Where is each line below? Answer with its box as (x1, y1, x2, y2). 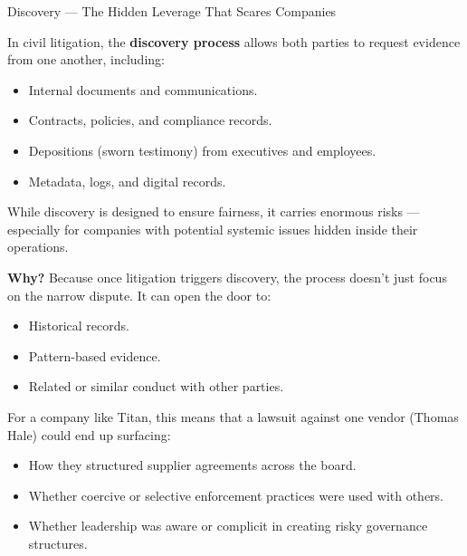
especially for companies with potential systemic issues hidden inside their (7, 219, 418, 238)
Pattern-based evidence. (28, 346, 161, 365)
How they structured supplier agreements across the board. (28, 455, 357, 475)
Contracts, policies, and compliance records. (28, 110, 272, 129)
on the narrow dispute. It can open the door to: (7, 285, 272, 304)
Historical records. (28, 316, 129, 335)
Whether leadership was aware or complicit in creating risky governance (28, 516, 428, 535)
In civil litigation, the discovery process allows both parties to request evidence (7, 32, 461, 51)
